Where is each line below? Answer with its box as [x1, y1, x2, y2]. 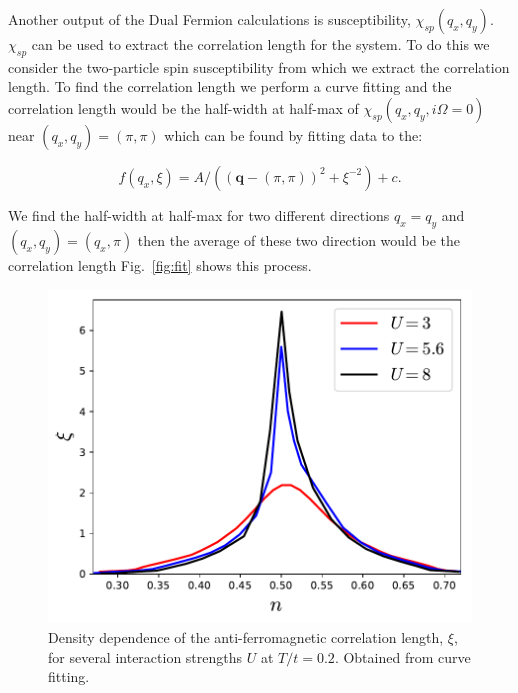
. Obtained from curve [334, 646, 471, 667]
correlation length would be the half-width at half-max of [8, 97, 359, 118]
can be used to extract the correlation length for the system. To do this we [31, 34, 490, 54]
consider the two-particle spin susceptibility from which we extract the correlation [8, 56, 510, 77]
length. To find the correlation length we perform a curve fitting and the [8, 76, 452, 97]
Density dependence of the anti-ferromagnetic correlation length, [48, 627, 444, 648]
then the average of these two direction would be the [137, 229, 460, 250]
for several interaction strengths [48, 646, 243, 667]
